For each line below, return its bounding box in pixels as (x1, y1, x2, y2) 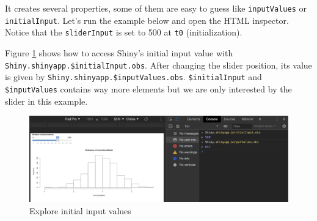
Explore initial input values (29, 204, 131, 217)
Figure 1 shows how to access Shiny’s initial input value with (5, 46, 233, 59)
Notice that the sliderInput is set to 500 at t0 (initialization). (5, 26, 242, 39)
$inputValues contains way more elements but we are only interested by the (5, 82, 292, 95)
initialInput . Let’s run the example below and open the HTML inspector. (5, 13, 289, 26)
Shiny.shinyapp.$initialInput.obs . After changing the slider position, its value (5, 58, 312, 71)
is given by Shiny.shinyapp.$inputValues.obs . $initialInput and (5, 70, 262, 83)
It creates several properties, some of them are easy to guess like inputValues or (5, 2, 307, 14)
